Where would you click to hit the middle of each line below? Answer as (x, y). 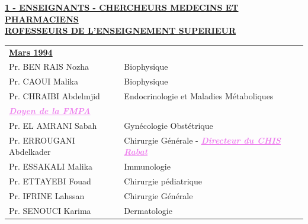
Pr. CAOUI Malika (44, 81)
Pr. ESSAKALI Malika (51, 166)
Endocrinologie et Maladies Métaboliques (199, 96)
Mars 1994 (31, 52)
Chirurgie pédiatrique (163, 181)
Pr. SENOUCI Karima (50, 210)
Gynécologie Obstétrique (169, 125)
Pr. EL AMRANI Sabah (53, 125)
